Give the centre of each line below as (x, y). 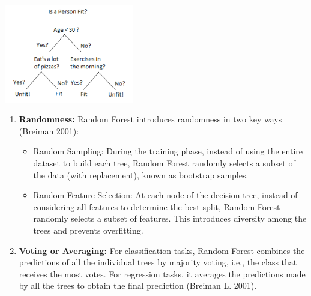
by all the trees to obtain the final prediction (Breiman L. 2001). (138, 285)
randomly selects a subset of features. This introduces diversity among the (170, 218)
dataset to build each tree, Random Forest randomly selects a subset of (164, 163)
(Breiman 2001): (49, 131)
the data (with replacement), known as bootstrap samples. (141, 174)
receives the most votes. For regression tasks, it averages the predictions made (162, 273)
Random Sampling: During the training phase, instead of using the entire (168, 151)
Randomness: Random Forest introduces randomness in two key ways (150, 119)
